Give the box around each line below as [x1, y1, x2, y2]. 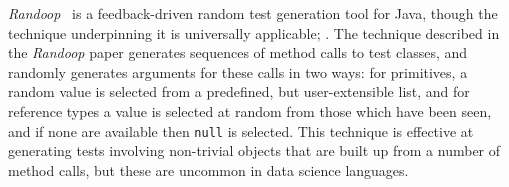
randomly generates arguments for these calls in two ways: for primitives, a [8, 61, 468, 82]
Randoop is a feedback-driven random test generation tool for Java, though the [8, 3, 498, 23]
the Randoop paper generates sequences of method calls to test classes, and [8, 42, 468, 63]
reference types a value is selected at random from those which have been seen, [8, 100, 492, 121]
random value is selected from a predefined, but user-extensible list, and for [8, 81, 470, 102]
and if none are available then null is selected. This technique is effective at [8, 120, 474, 141]
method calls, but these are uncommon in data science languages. [8, 159, 409, 180]
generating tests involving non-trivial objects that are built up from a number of [8, 140, 501, 161]
